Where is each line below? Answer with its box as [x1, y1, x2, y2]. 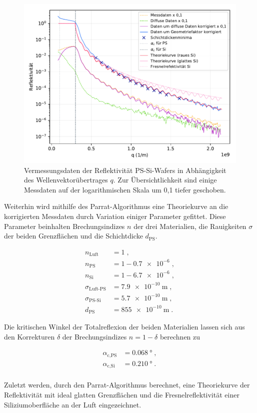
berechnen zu [159, 331, 200, 341]
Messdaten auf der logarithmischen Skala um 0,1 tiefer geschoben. [24, 184, 226, 194]
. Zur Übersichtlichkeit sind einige [113, 174, 217, 185]
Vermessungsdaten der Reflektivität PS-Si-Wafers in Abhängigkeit [24, 164, 226, 175]
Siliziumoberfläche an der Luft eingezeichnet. [4, 399, 141, 409]
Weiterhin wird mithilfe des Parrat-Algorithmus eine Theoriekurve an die [4, 201, 228, 211]
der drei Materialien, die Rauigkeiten [133, 220, 246, 231]
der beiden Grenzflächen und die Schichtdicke [4, 230, 143, 241]
